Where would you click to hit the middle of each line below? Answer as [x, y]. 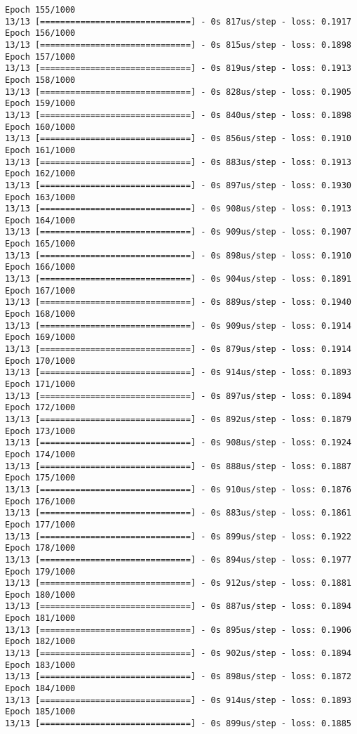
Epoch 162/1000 [40, 174]
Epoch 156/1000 [40, 33]
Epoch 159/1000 [40, 104]
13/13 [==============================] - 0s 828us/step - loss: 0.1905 [178, 92]
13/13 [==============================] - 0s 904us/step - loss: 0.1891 [178, 279]
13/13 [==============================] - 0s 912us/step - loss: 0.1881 [178, 583]
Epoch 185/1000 [40, 712]
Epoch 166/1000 [40, 267]
